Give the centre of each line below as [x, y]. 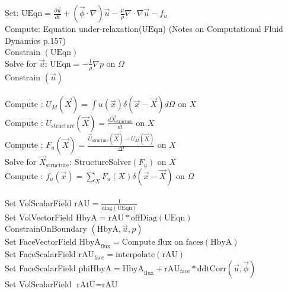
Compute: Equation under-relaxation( [73, 28]
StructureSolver [103, 163]
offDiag [144, 218]
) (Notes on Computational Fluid [223, 28]
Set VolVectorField [39, 217]
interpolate [135, 255]
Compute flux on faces [162, 243]
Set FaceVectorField [41, 241]
